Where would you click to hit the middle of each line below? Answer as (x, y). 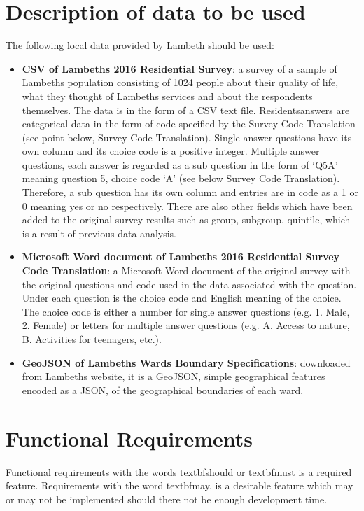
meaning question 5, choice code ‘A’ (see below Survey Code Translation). (181, 178)
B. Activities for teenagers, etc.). (92, 339)
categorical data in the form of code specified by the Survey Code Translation (189, 124)
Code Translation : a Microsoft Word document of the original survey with (186, 271)
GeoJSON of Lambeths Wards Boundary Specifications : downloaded (186, 362)
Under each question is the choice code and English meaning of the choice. (182, 298)
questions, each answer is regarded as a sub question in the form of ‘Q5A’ (180, 164)
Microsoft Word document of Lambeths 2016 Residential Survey (181, 257)
